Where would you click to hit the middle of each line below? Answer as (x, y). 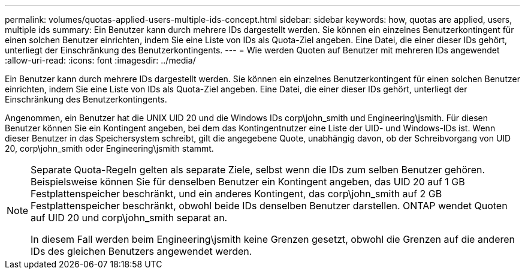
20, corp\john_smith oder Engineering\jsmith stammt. (109, 148)
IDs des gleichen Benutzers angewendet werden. (141, 251)
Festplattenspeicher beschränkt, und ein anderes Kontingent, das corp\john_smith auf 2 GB (236, 194)
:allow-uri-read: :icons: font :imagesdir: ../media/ (100, 60)
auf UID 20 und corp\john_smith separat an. (129, 218)
